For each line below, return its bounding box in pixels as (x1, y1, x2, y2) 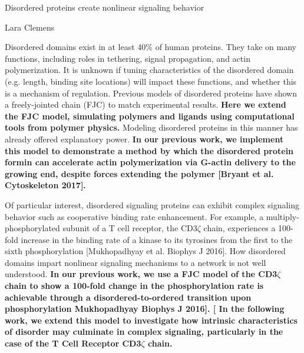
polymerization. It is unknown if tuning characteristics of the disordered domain (5, 64, 294, 76)
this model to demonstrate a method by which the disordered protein (5, 144, 294, 156)
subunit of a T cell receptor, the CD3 (62, 222, 197, 234)
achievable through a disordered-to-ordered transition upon (5, 291, 252, 303)
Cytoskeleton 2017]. (5, 179, 86, 191)
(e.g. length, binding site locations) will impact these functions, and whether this (5, 75, 297, 87)
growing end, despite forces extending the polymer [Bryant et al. (5, 167, 274, 179)
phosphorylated (5, 222, 60, 234)
